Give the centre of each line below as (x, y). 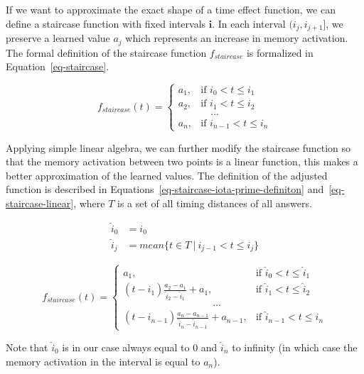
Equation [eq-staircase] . (58, 66)
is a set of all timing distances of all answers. (215, 203)
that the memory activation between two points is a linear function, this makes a (182, 161)
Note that (27, 347)
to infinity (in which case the (295, 347)
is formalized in (280, 52)
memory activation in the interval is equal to (103, 361)
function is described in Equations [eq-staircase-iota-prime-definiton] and (165, 189)
